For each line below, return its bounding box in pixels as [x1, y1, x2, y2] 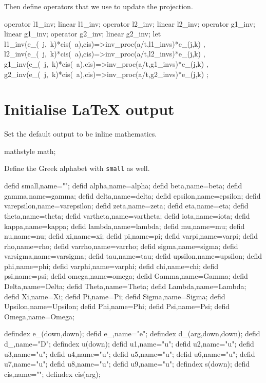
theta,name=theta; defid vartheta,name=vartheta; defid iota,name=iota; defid [4, 210, 250, 221]
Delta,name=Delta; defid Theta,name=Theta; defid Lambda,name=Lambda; [4, 281, 246, 292]
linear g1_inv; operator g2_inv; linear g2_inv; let [4, 28, 161, 39]
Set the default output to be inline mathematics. [4, 128, 157, 139]
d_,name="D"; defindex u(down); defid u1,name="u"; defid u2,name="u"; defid [4, 338, 254, 349]
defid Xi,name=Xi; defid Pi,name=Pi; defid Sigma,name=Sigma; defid [4, 291, 225, 301]
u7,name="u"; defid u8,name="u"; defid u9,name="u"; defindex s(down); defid [4, 358, 250, 369]
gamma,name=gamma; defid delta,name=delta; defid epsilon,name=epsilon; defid [4, 190, 261, 201]
